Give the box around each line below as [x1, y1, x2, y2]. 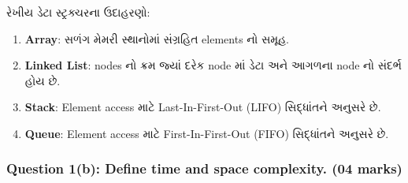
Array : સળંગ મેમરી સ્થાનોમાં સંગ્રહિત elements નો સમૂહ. [24, 30, 289, 47]
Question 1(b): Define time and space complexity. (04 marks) [6, 159, 402, 178]
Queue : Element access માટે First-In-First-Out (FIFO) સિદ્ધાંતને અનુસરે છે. [24, 125, 389, 141]
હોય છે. [24, 72, 61, 88]
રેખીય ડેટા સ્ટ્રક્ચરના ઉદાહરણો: [6, 4, 150, 20]
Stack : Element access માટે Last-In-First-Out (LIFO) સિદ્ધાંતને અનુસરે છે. [24, 99, 381, 115]
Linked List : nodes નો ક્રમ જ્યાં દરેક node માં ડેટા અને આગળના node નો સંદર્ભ [24, 57, 402, 73]
